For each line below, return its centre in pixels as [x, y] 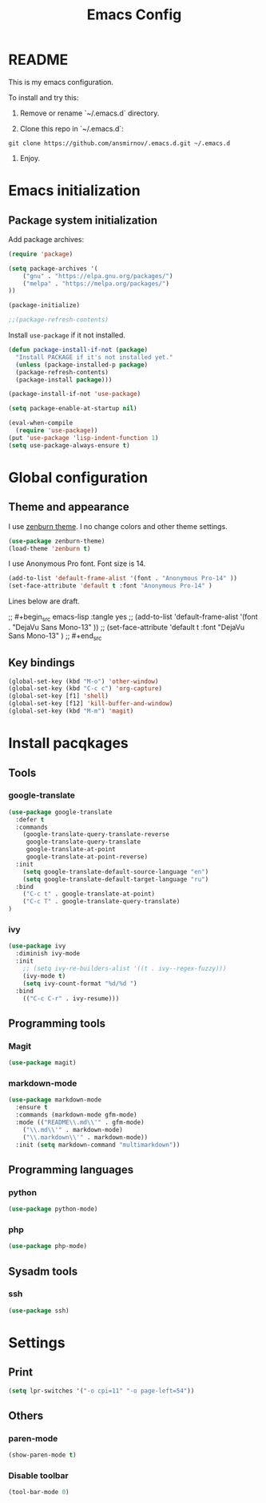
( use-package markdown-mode [55, 1100]
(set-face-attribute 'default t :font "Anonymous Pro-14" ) [111, 586]
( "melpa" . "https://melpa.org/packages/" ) [96, 283]
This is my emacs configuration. [61, 82]
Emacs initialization [75, 191]
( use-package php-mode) [48, 1246]
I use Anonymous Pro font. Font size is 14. [77, 564]
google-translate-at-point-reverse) [87, 857]
